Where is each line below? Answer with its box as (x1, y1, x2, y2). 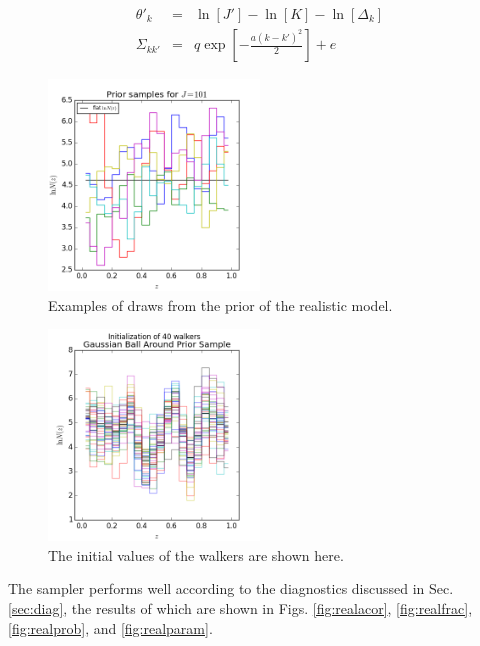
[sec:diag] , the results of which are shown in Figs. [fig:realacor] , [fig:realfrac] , (8, 598, 473, 619)
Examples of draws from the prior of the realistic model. (48, 294, 393, 315)
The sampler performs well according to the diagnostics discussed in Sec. (8, 578, 454, 599)
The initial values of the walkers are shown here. (48, 544, 344, 565)
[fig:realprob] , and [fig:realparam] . (8, 617, 213, 638)
